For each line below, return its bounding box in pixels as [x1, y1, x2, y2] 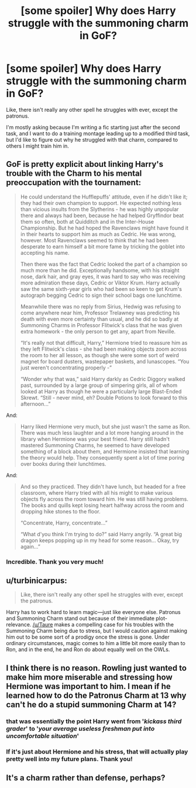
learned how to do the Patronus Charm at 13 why [6, 690, 187, 700]
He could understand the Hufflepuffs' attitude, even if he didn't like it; [20, 193, 188, 200]
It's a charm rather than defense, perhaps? [6, 773, 166, 783]
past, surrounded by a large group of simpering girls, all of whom [20, 382, 177, 389]
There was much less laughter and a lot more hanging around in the [20, 429, 184, 436]
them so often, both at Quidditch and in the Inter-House [20, 218, 154, 225]
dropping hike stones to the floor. [20, 508, 101, 515]
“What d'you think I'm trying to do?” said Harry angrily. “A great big [20, 530, 183, 537]
